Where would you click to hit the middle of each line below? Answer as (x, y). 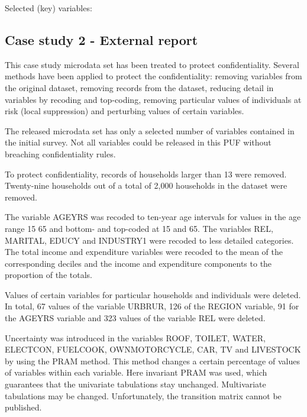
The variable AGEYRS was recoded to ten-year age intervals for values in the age (153, 217)
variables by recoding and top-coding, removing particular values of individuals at (153, 99)
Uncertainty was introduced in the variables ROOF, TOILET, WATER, (135, 337)
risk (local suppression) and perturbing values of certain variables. (125, 111)
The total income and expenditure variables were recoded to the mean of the (144, 252)
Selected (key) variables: (49, 8)
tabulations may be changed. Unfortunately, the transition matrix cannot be (143, 395)
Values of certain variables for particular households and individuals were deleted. (153, 294)
